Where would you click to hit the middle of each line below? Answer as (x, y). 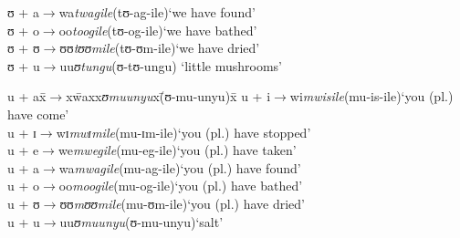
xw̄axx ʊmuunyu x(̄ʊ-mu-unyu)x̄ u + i (168, 96)
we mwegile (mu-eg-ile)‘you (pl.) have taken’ (177, 150)
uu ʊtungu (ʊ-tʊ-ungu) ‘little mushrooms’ (171, 65)
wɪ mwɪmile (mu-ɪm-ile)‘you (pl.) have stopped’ (183, 132)
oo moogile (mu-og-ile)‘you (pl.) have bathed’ (181, 186)
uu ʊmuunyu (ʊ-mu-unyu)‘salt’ (141, 221)
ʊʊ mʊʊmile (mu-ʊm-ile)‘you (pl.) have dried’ (182, 203)
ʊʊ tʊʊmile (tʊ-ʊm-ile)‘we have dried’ (160, 48)
